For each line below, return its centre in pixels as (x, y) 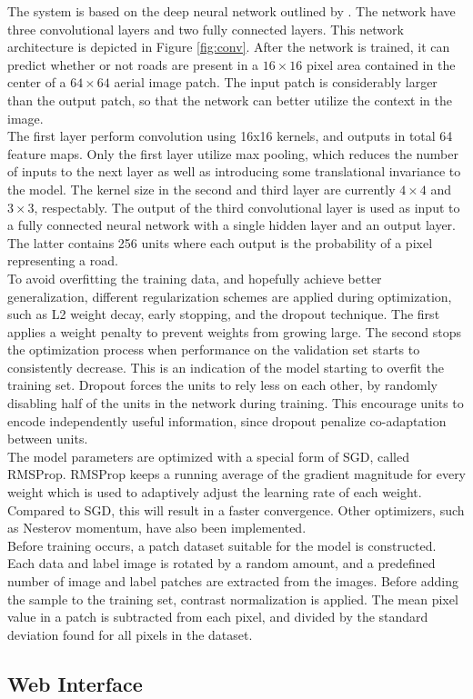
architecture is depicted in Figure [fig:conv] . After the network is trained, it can (229, 47)
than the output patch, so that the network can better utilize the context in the (230, 100)
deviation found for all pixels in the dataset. (130, 634)
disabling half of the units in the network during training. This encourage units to (236, 403)
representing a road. (63, 260)
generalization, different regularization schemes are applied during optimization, (230, 296)
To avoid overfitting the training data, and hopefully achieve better (195, 278)
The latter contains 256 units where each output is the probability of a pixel (220, 242)
